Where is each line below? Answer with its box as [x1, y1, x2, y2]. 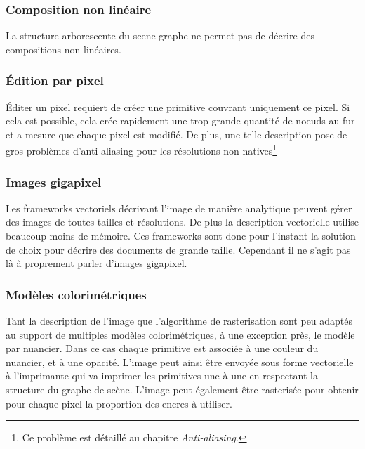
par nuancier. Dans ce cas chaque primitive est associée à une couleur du [6, 341, 319, 356]
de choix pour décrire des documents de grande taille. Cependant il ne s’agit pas [6, 242, 351, 256]
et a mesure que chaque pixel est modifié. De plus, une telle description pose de [6, 126, 347, 141]
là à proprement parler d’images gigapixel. [6, 256, 187, 271]
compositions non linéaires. [6, 41, 121, 56]
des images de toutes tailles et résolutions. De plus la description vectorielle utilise [6, 214, 359, 229]
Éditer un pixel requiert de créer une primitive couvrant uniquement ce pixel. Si [6, 99, 350, 114]
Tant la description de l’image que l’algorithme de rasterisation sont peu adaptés [6, 313, 353, 328]
